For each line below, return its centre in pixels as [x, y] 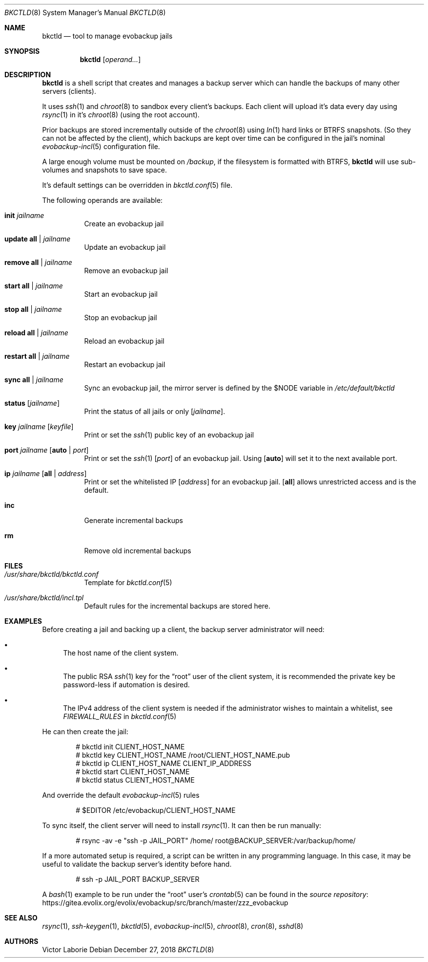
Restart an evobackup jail [125, 364]
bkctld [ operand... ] [110, 59]
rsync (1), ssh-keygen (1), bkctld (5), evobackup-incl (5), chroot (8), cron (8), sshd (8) [173, 926]
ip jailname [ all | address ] [46, 473]
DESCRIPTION [28, 75]
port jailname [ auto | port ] [47, 450]
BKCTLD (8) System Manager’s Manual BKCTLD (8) [85, 12]
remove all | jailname [38, 262]
